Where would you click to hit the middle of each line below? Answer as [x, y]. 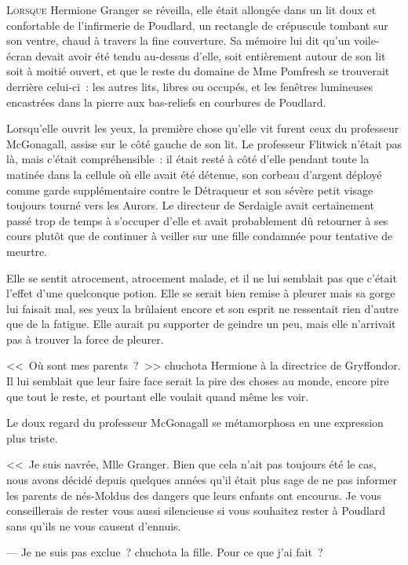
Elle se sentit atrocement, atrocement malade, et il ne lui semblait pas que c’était [202, 277]
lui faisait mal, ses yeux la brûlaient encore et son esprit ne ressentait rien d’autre [203, 308]
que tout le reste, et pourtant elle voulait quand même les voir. [158, 396]
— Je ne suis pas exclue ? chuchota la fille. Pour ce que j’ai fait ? [165, 552]
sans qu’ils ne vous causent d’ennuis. [94, 525]
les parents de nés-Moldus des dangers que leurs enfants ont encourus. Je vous [194, 495]
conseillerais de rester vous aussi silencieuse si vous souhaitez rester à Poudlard [196, 510]
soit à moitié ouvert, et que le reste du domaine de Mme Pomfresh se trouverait [198, 71]
